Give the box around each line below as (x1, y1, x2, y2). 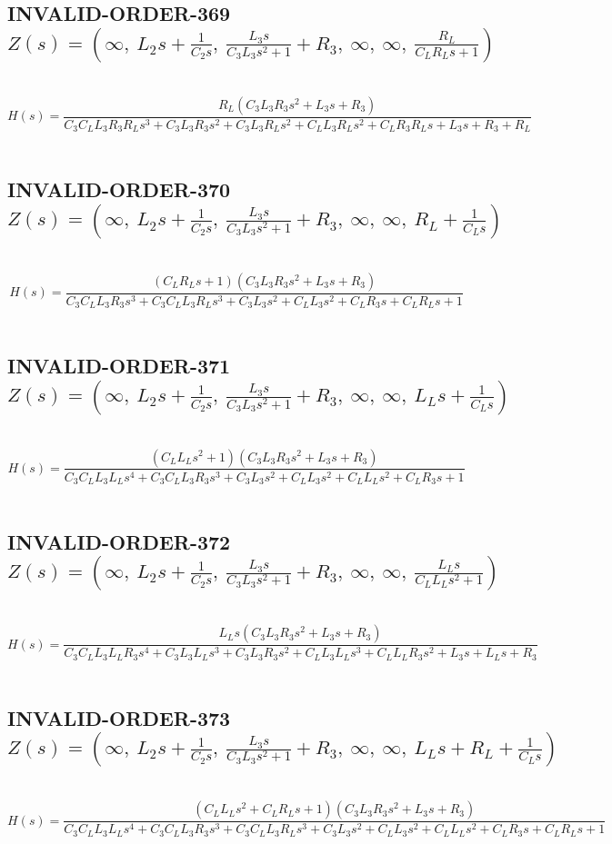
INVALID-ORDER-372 (7, 528, 231, 556)
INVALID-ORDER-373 (7, 703, 231, 731)
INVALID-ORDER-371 (7, 352, 231, 380)
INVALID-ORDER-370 (7, 175, 231, 204)
